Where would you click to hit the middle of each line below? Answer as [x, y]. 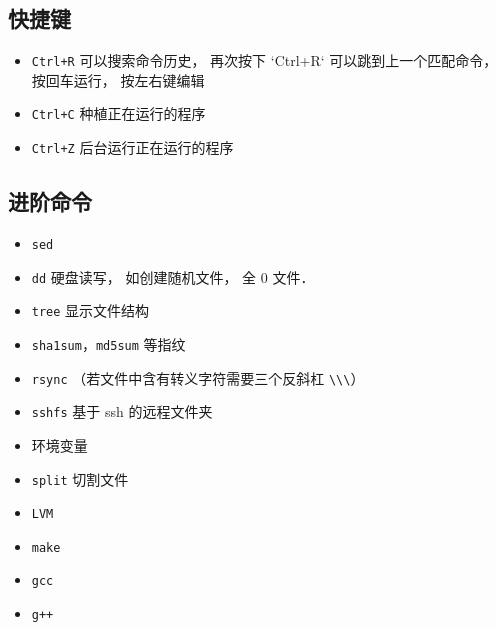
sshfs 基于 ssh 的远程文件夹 [122, 411]
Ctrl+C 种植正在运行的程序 [118, 113]
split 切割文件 [80, 478]
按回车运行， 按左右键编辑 [118, 79]
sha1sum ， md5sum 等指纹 [108, 343]
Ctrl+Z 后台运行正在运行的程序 [132, 147]
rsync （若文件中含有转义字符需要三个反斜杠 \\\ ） [198, 377]
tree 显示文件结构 [90, 310]
